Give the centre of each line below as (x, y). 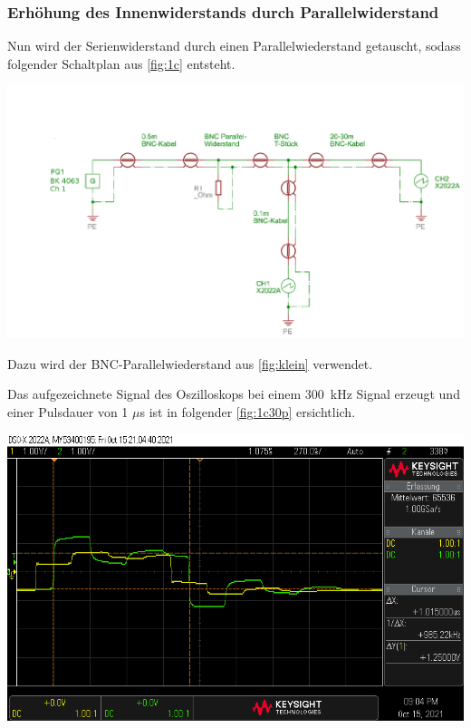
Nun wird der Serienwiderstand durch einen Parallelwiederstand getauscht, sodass (234, 46)
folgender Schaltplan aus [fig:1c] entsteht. (121, 63)
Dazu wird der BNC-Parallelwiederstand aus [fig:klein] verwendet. (190, 363)
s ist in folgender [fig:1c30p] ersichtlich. (248, 411)
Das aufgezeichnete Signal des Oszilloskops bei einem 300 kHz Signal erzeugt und (234, 394)
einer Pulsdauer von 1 (68, 411)
